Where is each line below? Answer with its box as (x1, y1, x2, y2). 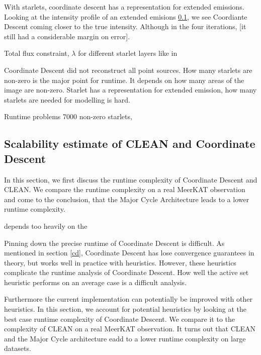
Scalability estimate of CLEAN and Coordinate (4, 136, 255, 151)
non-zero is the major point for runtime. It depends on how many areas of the (4, 74, 244, 85)
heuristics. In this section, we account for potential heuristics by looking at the (4, 304, 247, 314)
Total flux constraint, (4, 48, 69, 58)
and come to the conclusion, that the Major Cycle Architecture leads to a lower (4, 194, 249, 204)
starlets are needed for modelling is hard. (4, 94, 130, 105)
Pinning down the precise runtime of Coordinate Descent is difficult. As (4, 237, 225, 248)
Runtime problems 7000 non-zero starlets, (4, 111, 132, 122)
